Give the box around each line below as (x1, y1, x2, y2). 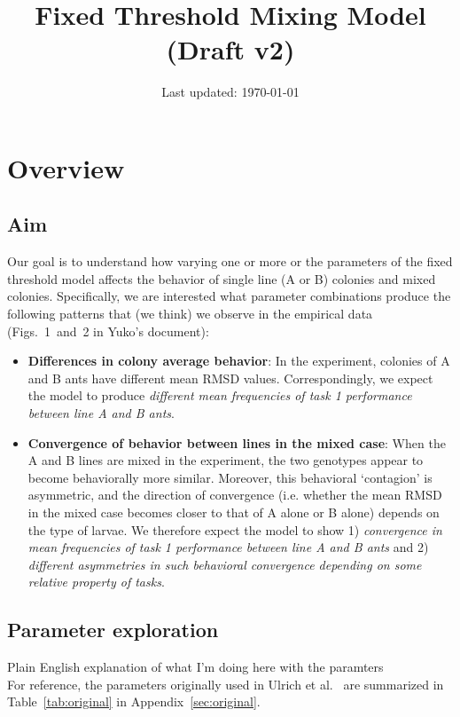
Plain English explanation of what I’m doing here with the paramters (7, 658, 384, 676)
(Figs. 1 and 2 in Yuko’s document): (7, 321, 209, 340)
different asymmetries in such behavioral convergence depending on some (27, 555, 422, 573)
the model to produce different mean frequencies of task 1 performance (27, 386, 412, 405)
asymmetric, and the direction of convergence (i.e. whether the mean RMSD (27, 485, 442, 504)
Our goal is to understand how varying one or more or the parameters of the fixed (7, 252, 453, 271)
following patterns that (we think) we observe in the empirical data (7, 304, 373, 323)
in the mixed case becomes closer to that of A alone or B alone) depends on (27, 503, 440, 522)
